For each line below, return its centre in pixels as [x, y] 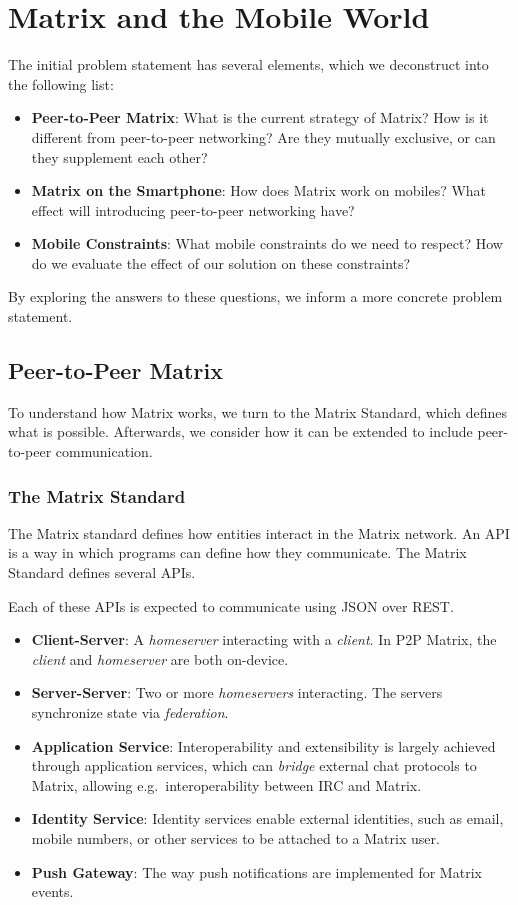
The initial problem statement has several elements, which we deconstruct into [248, 64]
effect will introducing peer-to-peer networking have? [193, 209]
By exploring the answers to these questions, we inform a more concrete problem [255, 296]
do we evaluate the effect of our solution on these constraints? [221, 262]
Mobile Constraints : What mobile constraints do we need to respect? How [267, 243]
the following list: [61, 83]
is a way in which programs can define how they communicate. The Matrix [237, 552]
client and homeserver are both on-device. [160, 658]
